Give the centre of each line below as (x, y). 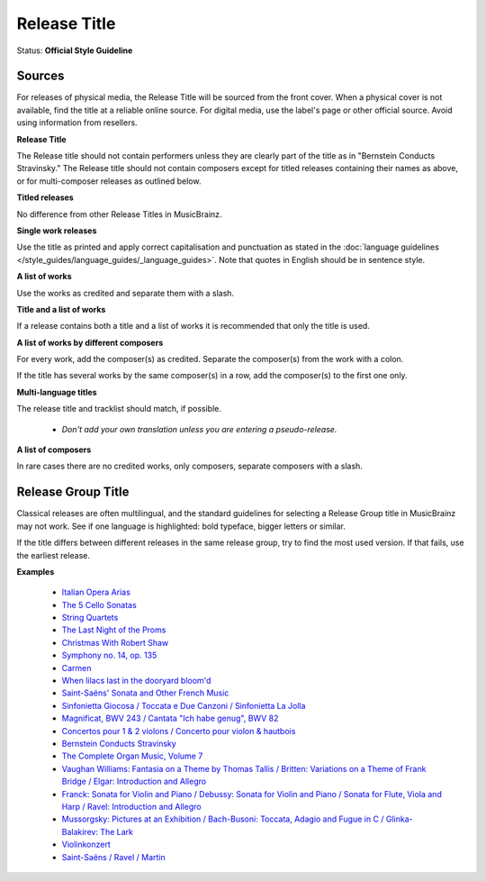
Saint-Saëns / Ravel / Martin (113, 857)
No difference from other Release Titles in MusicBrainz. (119, 214)
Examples (36, 571)
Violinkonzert (86, 845)
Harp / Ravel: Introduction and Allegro (131, 806)
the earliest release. (53, 555)
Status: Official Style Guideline (75, 50)
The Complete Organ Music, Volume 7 (132, 756)
